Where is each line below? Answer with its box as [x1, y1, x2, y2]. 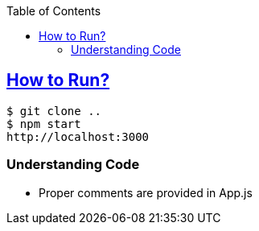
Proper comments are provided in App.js [39, 185, 253, 200]
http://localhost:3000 [6, 130, 150, 143]
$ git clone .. [6, 104, 102, 118]
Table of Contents [6, 4, 101, 18]
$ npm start [6, 117, 81, 130]
